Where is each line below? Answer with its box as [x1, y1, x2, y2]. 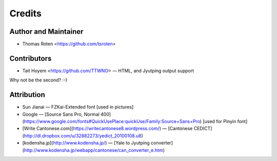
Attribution [9, 90, 46, 99]
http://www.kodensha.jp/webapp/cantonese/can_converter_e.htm [24, 147, 164, 153]
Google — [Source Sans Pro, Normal [22, 111, 100, 117]
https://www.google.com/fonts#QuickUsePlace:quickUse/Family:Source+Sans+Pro [24, 118, 200, 125]
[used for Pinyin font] [203, 118, 248, 125]
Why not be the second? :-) [9, 77, 68, 83]
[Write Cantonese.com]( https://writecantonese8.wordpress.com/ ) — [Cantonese [22, 126, 193, 132]
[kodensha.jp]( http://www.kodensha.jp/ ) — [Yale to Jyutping [22, 140, 150, 146]
